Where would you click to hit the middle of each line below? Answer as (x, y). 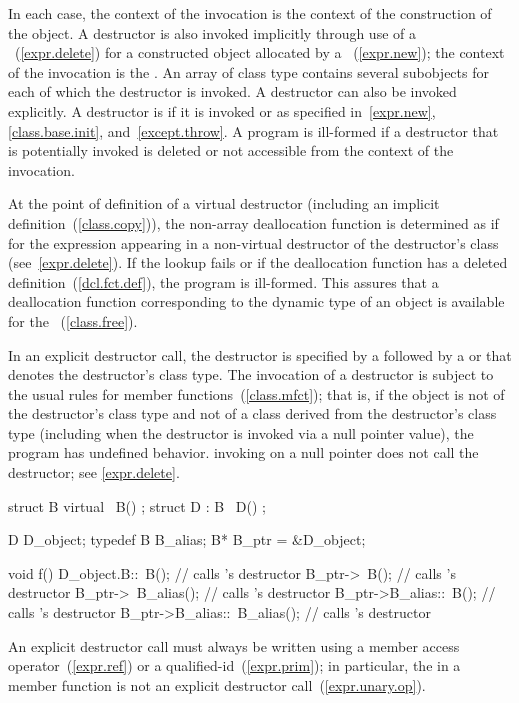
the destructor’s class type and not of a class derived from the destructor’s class (252, 413)
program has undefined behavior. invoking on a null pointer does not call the (243, 452)
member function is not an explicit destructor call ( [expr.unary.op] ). (217, 684)
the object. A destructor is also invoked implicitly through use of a (212, 32)
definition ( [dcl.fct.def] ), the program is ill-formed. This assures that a (223, 281)
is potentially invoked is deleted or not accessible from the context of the (231, 150)
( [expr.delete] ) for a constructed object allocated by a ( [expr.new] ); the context (259, 52)
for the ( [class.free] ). (73, 320)
